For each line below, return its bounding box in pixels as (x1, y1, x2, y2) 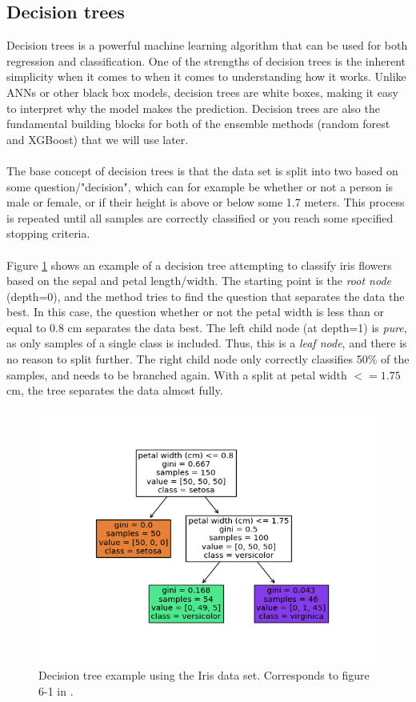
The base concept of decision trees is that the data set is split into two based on (6, 162, 398, 179)
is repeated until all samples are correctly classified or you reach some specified (6, 209, 394, 226)
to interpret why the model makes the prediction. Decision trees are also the (6, 99, 380, 116)
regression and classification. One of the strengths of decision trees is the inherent (6, 52, 406, 69)
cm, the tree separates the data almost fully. (6, 382, 223, 399)
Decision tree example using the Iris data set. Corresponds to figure (38, 667, 370, 684)
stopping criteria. (6, 225, 90, 242)
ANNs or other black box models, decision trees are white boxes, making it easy (6, 83, 398, 100)
